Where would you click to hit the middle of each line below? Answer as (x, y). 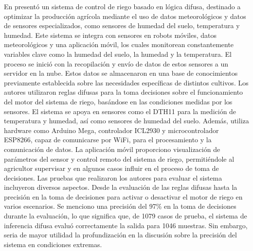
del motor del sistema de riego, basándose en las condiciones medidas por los (118, 101)
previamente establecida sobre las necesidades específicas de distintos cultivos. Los (126, 82)
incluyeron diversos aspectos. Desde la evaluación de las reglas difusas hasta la (121, 187)
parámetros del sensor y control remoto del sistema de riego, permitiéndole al (119, 159)
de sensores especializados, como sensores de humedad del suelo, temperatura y (122, 25)
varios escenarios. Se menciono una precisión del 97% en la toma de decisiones (120, 206)
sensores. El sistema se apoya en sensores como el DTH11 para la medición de (120, 111)
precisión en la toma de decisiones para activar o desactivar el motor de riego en (123, 196)
